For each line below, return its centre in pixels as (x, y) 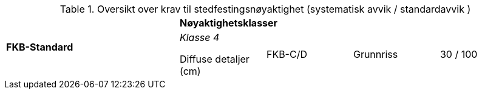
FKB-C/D (287, 54)
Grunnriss (375, 54)
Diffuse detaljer (214, 59)
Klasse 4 (199, 37)
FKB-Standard (40, 47)
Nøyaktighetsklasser (229, 23)
